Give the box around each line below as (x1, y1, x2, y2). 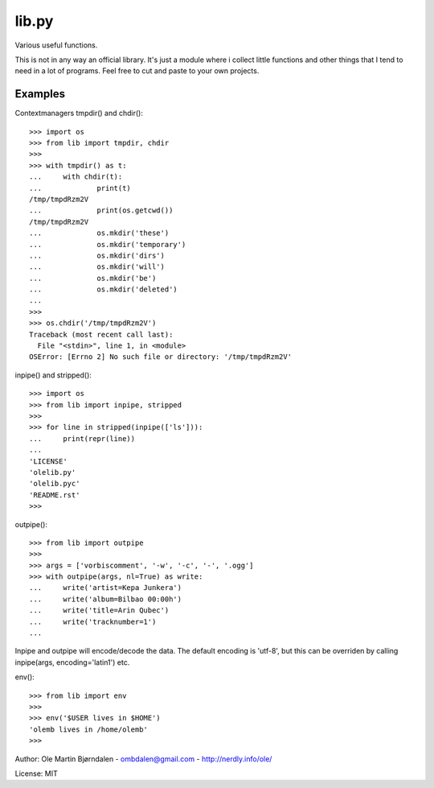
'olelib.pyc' (29, 479, 80, 489)
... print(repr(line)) (29, 434, 136, 443)
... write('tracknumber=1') (29, 617, 157, 626)
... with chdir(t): (29, 172, 123, 181)
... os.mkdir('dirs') (29, 250, 165, 260)
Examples (14, 87, 66, 101)
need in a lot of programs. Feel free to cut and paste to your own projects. (14, 66, 260, 76)
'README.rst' (29, 490, 80, 499)
